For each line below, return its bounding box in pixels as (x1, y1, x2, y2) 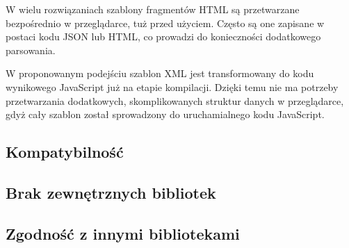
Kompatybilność (6, 141, 124, 163)
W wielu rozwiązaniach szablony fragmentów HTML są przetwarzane (6, 2, 300, 16)
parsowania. (6, 42, 56, 57)
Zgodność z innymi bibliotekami (6, 222, 240, 244)
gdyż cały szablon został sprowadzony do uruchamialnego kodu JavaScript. (6, 107, 325, 122)
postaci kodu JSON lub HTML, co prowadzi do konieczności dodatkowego (6, 29, 321, 44)
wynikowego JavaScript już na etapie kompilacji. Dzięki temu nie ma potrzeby (6, 79, 339, 94)
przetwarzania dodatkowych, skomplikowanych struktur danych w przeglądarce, (6, 93, 344, 108)
